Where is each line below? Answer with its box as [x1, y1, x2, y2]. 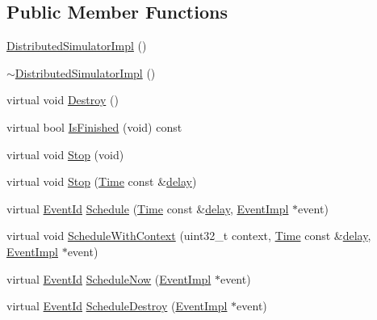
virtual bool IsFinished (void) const [6, 118, 182, 135]
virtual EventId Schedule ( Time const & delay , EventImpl [6, 200, 289, 217]
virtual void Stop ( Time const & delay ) [6, 173, 197, 190]
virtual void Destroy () [6, 91, 119, 108]
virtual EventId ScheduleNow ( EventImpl [6, 270, 212, 287]
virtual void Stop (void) [6, 145, 124, 162]
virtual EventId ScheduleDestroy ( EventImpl [6, 297, 228, 314]
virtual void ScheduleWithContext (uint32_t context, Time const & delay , [6, 227, 371, 244]
